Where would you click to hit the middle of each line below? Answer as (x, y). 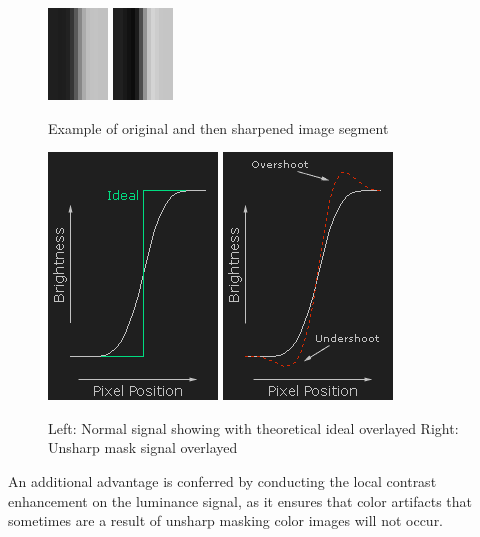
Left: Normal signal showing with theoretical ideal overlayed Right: (253, 427)
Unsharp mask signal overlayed (143, 447)
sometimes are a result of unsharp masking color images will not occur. (226, 520)
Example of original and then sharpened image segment (218, 127)
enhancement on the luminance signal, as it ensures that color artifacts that (240, 500)
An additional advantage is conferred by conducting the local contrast (222, 480)
